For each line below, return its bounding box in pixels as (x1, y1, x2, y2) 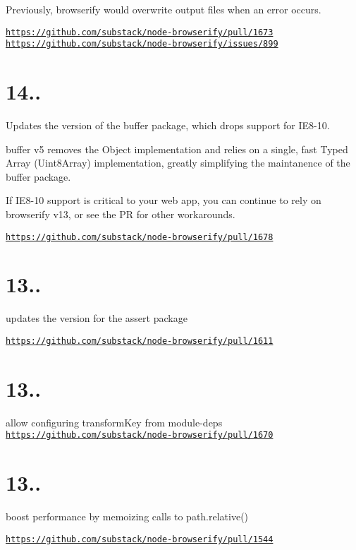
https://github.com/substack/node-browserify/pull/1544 (6, 534, 274, 544)
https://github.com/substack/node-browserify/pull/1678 (6, 232, 274, 242)
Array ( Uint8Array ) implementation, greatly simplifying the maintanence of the (6, 155, 350, 170)
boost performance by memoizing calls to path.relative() (6, 509, 249, 524)
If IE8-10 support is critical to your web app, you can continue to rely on (6, 193, 321, 208)
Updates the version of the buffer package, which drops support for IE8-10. (6, 118, 330, 133)
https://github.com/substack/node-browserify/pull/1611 (6, 335, 274, 346)
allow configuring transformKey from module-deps (6, 414, 223, 429)
